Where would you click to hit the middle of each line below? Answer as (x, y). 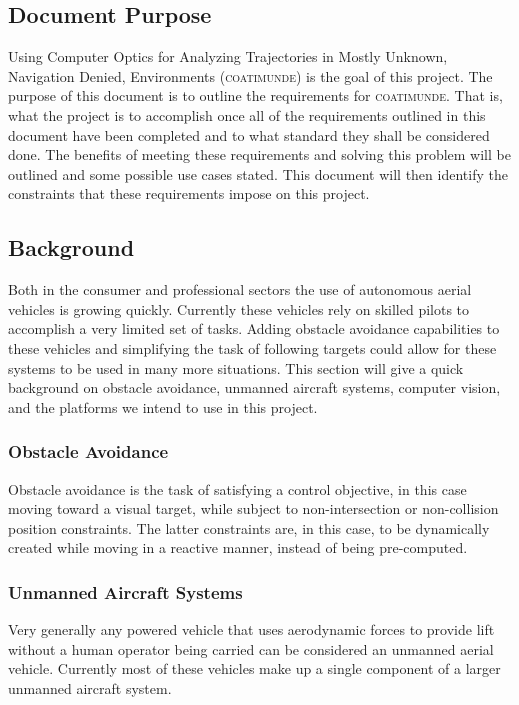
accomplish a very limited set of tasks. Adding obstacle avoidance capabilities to (254, 328)
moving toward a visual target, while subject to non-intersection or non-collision (253, 508)
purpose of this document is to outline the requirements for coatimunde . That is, (255, 95)
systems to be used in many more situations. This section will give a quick (236, 367)
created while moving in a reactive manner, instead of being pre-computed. (238, 547)
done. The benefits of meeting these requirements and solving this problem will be (259, 154)
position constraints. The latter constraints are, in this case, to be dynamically (249, 527)
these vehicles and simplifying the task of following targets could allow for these (252, 347)
